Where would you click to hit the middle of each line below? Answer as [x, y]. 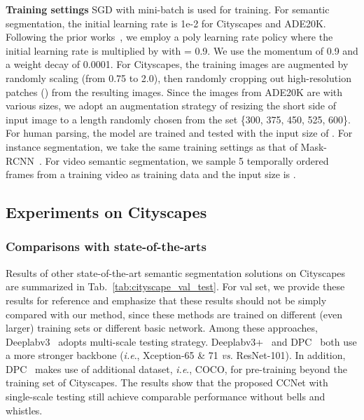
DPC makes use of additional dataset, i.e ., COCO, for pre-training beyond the [176, 368]
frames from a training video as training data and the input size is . [151, 174]
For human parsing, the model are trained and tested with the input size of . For [179, 133]
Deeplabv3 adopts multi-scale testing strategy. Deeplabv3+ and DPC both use [181, 341]
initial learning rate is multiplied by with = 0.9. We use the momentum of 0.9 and [182, 50]
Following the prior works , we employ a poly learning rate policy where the [169, 37]
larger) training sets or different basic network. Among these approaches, [162, 328]
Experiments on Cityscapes [106, 212]
